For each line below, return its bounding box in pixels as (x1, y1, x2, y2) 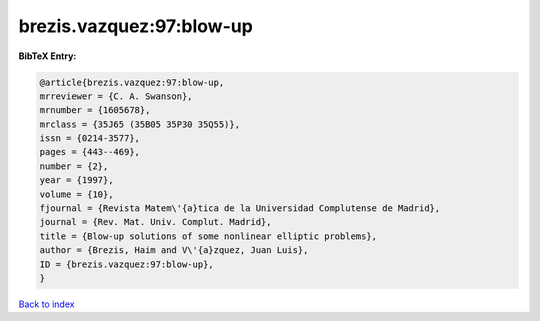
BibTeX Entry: (18, 50, 77, 62)
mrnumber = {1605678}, (39, 105, 151, 116)
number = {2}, (39, 160, 109, 172)
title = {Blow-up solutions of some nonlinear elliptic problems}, (39, 230, 378, 242)
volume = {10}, (39, 188, 114, 200)
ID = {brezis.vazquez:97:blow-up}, (39, 258, 214, 270)
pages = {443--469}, (39, 146, 140, 158)
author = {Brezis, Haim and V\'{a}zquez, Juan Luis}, (39, 245, 309, 256)
